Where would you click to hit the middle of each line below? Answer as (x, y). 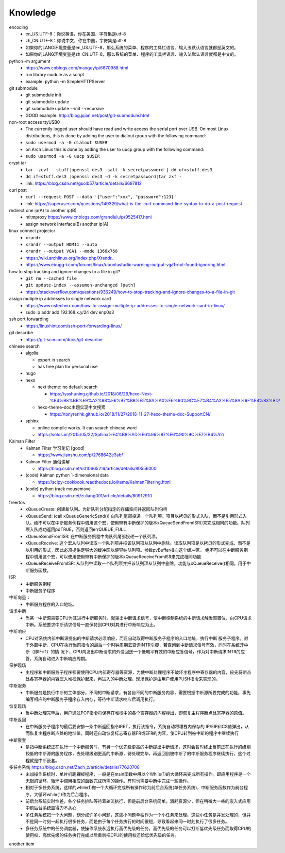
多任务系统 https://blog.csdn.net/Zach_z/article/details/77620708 (75, 767)
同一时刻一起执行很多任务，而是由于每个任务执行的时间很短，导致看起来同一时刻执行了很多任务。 (132, 821)
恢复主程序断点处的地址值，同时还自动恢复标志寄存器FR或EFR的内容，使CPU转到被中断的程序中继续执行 (134, 733)
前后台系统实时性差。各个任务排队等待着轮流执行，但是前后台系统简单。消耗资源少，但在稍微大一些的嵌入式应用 (138, 801)
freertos (17, 502)
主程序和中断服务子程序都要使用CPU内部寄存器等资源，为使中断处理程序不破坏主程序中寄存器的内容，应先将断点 (138, 672)
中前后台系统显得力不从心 (51, 808)
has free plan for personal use (68, 367)
